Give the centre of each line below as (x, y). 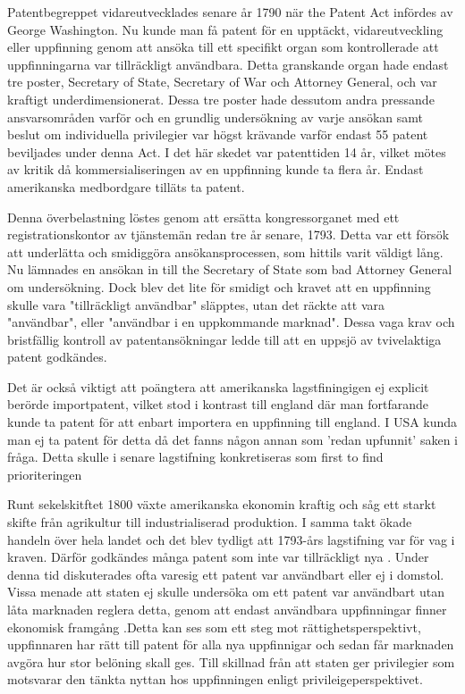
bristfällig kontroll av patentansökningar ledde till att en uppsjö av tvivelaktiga (224, 339)
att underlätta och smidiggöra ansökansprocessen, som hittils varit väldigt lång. (225, 251)
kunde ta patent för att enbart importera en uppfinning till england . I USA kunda (232, 422)
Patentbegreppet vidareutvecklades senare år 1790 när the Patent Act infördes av (230, 12)
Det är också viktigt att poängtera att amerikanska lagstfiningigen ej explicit (218, 386)
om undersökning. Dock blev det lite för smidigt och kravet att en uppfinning (219, 286)
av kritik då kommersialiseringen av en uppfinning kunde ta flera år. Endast (216, 169)
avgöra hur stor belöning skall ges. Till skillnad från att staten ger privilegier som (231, 661)
